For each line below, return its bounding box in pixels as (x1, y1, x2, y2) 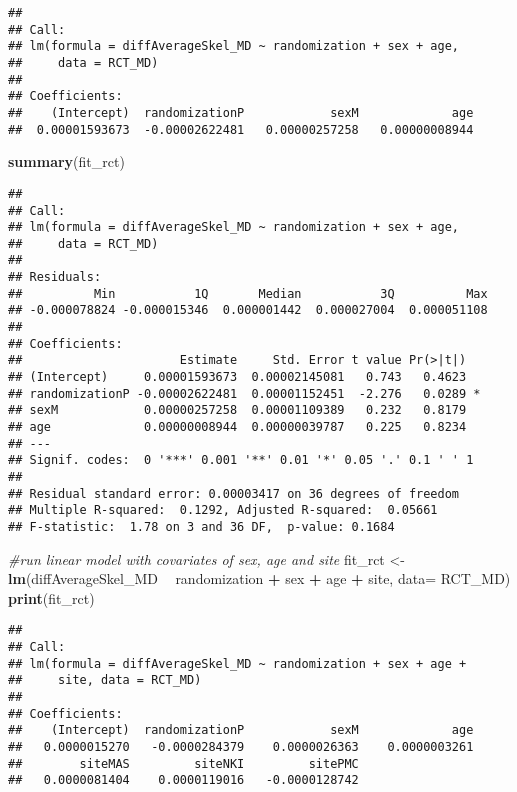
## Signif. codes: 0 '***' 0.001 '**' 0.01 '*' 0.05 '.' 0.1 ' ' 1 (8, 453, 474, 468)
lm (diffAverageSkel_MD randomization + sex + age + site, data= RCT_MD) (8, 568, 511, 589)
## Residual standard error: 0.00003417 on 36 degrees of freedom (8, 486, 460, 501)
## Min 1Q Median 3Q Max (8, 286, 488, 301)
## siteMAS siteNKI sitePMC (8, 756, 359, 771)
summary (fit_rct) (8, 151, 125, 172)
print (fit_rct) (8, 587, 95, 608)
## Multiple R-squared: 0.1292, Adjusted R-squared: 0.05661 (8, 503, 438, 518)
